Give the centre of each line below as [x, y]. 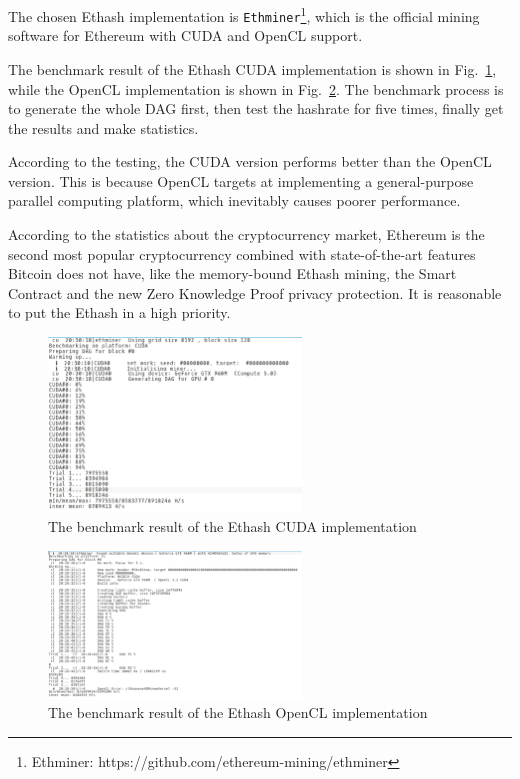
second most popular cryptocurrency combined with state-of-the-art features [242, 253]
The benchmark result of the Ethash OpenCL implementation [238, 712]
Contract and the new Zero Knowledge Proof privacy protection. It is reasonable [255, 292]
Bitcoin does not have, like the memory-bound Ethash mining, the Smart [232, 273]
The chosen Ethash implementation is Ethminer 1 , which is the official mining [244, 14]
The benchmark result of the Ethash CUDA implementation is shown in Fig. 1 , [252, 68]
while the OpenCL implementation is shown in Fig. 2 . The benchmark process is [256, 88]
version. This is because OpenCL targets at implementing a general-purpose [241, 180]
